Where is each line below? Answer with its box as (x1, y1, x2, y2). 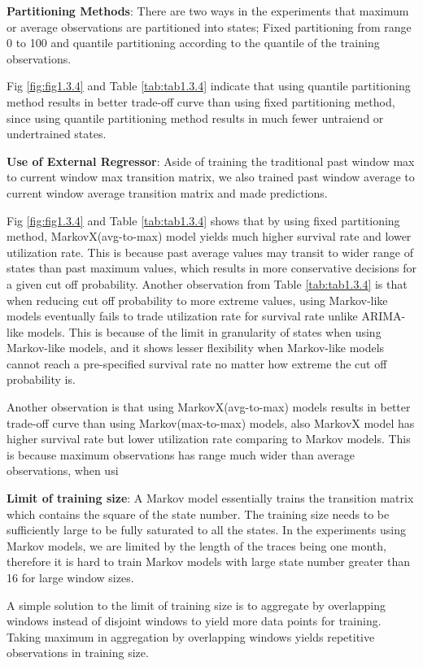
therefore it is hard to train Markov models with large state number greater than (7, 553, 411, 570)
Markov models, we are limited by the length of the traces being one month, (7, 537, 386, 554)
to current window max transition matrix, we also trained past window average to (7, 168, 415, 185)
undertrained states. (7, 125, 107, 142)
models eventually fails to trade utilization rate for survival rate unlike (7, 307, 358, 324)
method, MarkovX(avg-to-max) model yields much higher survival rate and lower (7, 228, 412, 245)
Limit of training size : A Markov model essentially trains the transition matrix (7, 490, 414, 507)
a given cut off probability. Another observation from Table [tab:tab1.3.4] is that (7, 275, 408, 292)
